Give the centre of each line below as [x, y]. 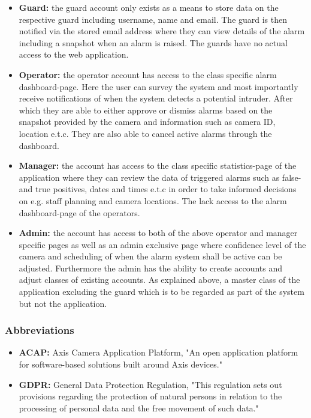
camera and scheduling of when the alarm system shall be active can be [150, 256]
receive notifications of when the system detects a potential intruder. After [156, 98]
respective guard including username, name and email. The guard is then [153, 19]
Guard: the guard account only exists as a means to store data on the [149, 7]
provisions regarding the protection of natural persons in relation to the [150, 396]
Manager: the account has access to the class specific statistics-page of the [158, 165]
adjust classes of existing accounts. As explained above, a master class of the [159, 280]
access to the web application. [74, 54]
